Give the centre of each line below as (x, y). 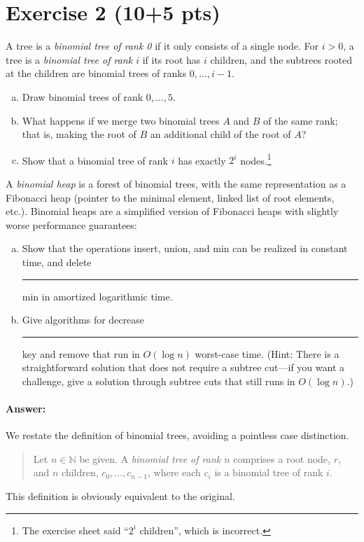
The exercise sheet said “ (75, 530)
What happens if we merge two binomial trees (121, 120)
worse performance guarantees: (71, 224)
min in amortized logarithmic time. (97, 296)
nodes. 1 (256, 159)
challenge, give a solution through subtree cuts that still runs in (159, 381)
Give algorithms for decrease (83, 320)
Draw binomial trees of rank (83, 96)
